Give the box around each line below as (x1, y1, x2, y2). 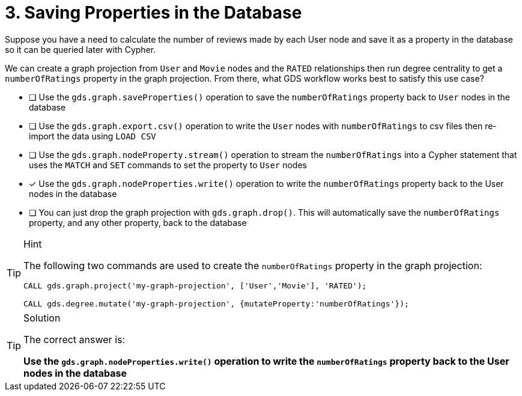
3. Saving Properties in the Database (5, 2, 302, 23)
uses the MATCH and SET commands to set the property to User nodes (29, 159, 307, 170)
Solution (23, 311, 61, 324)
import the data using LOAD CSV (29, 130, 156, 141)
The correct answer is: (23, 333, 126, 346)
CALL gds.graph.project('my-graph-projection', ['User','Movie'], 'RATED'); (23, 281, 367, 290)
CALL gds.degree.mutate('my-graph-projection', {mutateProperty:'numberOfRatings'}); (23, 299, 409, 308)
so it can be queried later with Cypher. (5, 44, 156, 55)
